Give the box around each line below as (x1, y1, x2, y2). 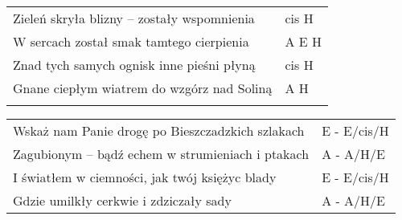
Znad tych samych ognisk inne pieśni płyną (13, 55, 256, 74)
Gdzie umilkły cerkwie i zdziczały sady (13, 191, 232, 210)
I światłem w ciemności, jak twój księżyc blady (13, 168, 277, 186)
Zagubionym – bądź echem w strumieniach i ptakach (13, 145, 310, 163)
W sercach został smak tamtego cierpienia (13, 32, 249, 51)
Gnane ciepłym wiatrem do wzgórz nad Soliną (13, 79, 273, 97)
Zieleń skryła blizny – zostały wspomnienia (13, 9, 255, 27)
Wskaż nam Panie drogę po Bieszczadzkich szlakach (13, 121, 305, 140)
